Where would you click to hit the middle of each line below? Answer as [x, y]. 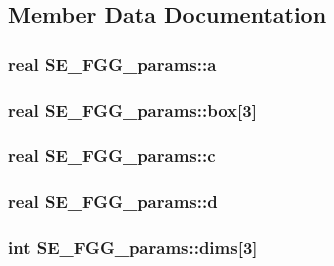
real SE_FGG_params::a [112, 63]
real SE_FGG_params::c [112, 155]
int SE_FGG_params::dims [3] [133, 247]
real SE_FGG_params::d [113, 201]
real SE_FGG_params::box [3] [132, 109]
